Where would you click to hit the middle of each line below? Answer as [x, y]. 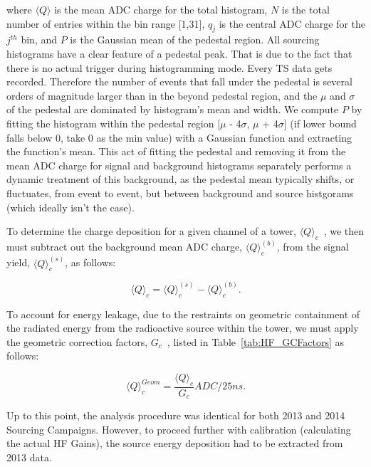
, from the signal [313, 247]
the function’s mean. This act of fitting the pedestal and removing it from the [176, 151]
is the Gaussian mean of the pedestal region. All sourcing [195, 40]
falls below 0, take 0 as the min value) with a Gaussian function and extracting [179, 137]
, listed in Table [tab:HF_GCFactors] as [255, 341]
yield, [19, 262]
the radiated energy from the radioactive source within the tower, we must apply [183, 328]
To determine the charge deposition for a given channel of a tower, [151, 231]
